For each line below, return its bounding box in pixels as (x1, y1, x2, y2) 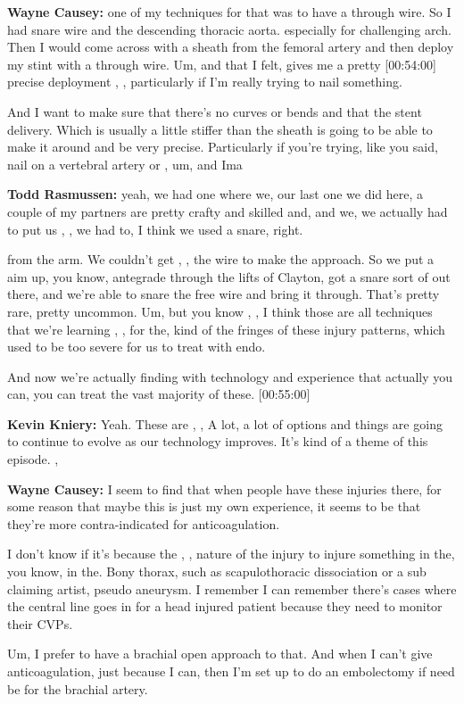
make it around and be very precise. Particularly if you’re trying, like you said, (7, 137, 438, 156)
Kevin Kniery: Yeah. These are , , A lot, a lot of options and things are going (7, 414, 443, 433)
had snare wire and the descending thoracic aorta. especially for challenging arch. (7, 20, 452, 38)
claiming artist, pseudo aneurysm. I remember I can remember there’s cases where (7, 579, 457, 598)
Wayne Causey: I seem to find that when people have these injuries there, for (7, 479, 442, 498)
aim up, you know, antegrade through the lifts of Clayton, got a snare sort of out (7, 267, 451, 286)
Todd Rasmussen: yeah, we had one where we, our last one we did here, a (7, 185, 424, 203)
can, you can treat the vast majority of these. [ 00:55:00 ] (7, 385, 311, 403)
